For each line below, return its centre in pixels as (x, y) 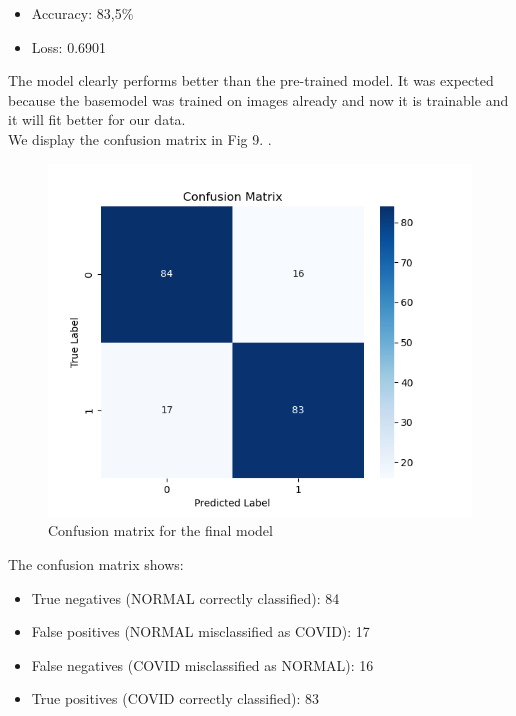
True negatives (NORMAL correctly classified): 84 (185, 597)
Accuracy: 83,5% (82, 13)
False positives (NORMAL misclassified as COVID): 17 (200, 631)
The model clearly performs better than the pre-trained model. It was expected (251, 80)
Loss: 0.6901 (69, 46)
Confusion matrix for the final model (160, 530)
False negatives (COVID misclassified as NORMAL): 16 (202, 664)
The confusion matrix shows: (96, 564)
